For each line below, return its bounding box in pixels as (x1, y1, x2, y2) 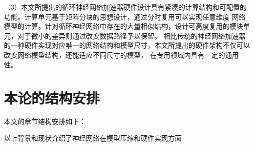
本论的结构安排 (4, 88, 100, 108)
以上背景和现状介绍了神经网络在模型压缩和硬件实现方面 (4, 132, 182, 143)
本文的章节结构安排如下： (4, 116, 86, 126)
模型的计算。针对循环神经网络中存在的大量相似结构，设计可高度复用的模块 (4, 21, 243, 31)
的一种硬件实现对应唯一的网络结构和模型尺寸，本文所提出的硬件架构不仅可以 (4, 40, 250, 50)
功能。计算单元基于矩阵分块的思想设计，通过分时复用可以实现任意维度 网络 (4, 11, 246, 21)
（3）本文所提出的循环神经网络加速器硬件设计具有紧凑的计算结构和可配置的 (4, 2, 247, 12)
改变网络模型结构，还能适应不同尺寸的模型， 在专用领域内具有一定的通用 (4, 49, 239, 60)
